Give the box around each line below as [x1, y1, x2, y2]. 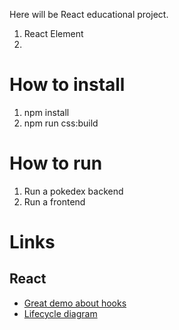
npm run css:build [23, 117, 99, 129]
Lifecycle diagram [23, 307, 98, 319]
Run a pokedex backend [23, 185, 124, 197]
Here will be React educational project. [9, 9, 169, 20]
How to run [9, 152, 103, 175]
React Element [23, 28, 84, 39]
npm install [23, 106, 70, 118]
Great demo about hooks [23, 297, 127, 309]
